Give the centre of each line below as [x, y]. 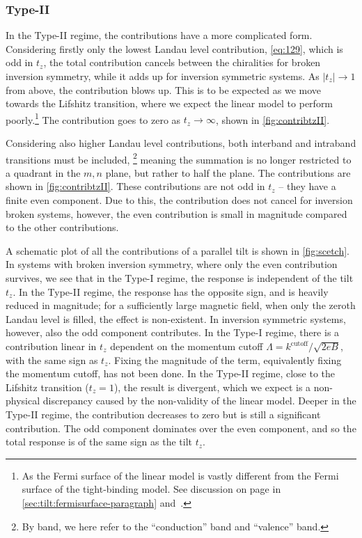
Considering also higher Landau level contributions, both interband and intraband [181, 143]
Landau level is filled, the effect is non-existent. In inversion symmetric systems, [176, 318]
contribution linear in [51, 346]
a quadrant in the [43, 172]
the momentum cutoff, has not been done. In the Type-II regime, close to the [171, 373]
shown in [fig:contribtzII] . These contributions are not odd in [135, 186]
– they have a [307, 186]
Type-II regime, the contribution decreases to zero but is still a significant [163, 414]
